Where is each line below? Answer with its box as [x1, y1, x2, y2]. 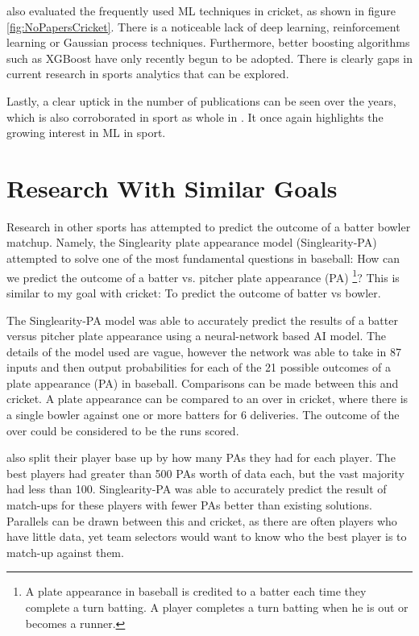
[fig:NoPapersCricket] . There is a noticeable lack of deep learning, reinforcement [6, 18, 400, 35]
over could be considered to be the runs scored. [6, 422, 239, 439]
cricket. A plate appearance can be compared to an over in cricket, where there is [6, 390, 409, 407]
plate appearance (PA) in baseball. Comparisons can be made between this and [6, 374, 399, 391]
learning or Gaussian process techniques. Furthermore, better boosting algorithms [6, 34, 410, 51]
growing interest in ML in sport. [6, 124, 166, 141]
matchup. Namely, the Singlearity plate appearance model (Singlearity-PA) [6, 234, 377, 251]
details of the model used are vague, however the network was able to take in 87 [6, 343, 401, 360]
